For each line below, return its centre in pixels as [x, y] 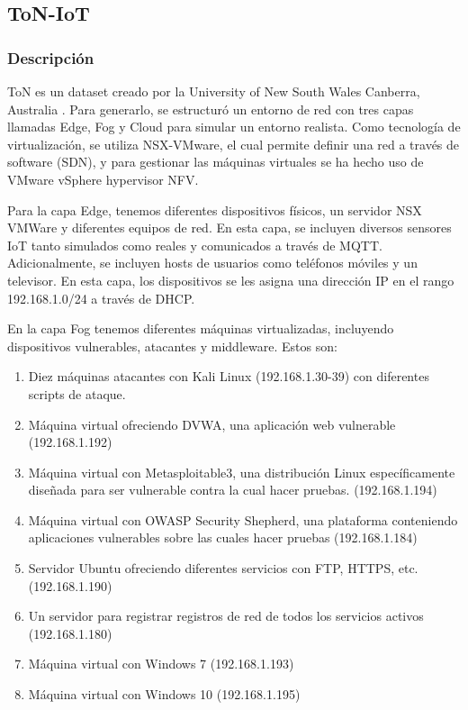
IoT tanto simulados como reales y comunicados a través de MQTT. [195, 245]
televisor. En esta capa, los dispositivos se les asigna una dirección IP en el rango [231, 280]
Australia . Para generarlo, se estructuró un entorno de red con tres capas [211, 109]
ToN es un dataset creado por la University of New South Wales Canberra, [214, 91]
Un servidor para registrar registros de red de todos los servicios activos [226, 616]
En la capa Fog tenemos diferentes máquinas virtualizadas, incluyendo [201, 328]
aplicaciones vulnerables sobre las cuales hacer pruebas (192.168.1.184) [223, 537]
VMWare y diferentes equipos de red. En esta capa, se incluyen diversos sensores [229, 228]
